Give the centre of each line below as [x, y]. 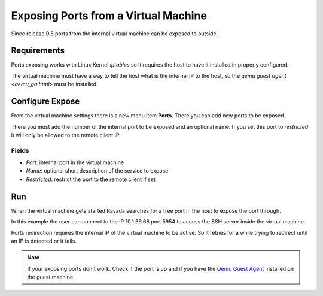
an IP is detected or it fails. [44, 241]
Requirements [38, 51]
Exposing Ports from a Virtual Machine [109, 16]
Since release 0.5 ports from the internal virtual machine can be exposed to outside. [115, 34]
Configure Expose [45, 102]
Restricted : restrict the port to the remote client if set [91, 179]
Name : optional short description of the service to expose [97, 171]
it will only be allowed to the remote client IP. [66, 135]
